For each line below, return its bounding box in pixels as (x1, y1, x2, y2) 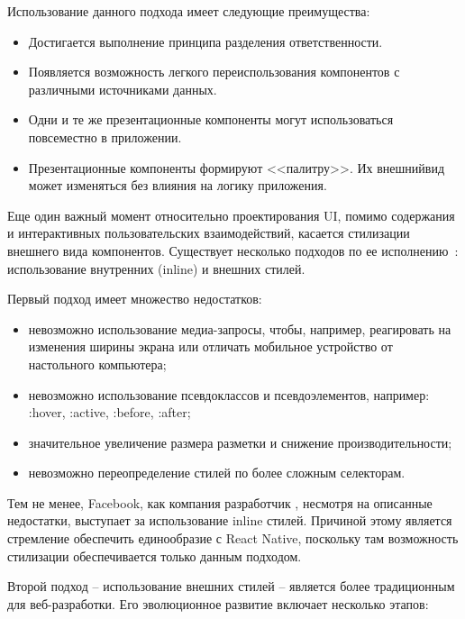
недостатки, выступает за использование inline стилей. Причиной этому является (7, 511, 452, 530)
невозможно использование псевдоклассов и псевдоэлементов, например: (28, 385, 430, 404)
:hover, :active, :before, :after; (28, 403, 191, 422)
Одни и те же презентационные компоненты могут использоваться (28, 110, 394, 129)
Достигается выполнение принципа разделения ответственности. (28, 32, 383, 50)
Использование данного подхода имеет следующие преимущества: (7, 2, 370, 20)
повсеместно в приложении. (28, 127, 182, 146)
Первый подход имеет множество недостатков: (7, 289, 262, 308)
